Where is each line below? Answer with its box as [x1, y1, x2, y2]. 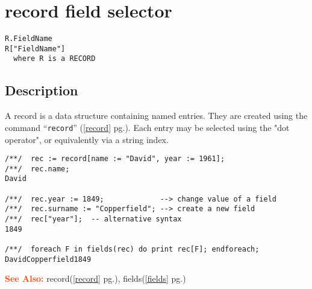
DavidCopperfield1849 [5, 255, 92, 264]
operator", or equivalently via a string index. [5, 133, 169, 145]
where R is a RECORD [13, 54, 96, 63]
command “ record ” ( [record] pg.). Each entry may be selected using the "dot [5, 121, 290, 133]
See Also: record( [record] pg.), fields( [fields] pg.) [5, 272, 186, 285]
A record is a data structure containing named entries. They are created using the [5, 109, 308, 122]
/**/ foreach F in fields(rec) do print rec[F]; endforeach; [5, 245, 260, 254]
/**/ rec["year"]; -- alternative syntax [5, 215, 182, 224]
